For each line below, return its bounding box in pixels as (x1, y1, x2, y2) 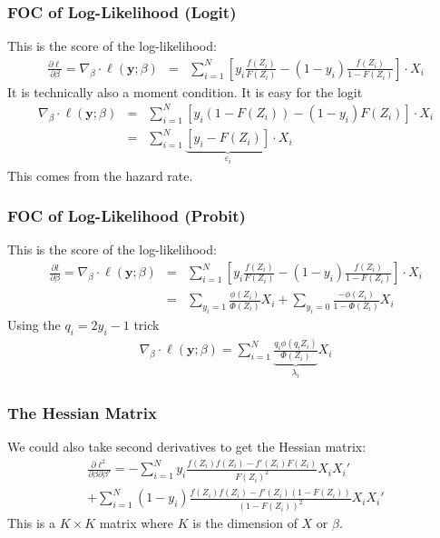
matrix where (99, 513, 174, 533)
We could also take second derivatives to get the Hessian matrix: (7, 437, 367, 456)
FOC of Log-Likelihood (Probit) (7, 204, 246, 227)
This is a (7, 513, 56, 533)
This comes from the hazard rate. (7, 165, 193, 184)
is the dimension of (192, 513, 298, 533)
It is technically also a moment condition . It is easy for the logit (7, 82, 363, 101)
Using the (7, 315, 61, 334)
